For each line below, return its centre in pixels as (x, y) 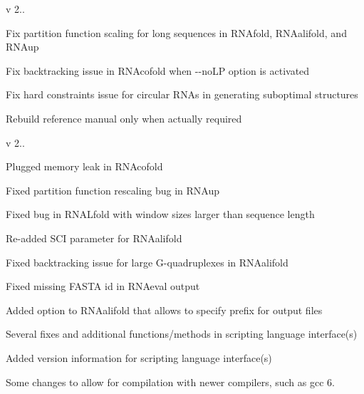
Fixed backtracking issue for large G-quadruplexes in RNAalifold (147, 262)
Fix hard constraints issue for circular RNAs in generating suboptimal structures (182, 94)
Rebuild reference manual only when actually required (124, 118)
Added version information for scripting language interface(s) (139, 357)
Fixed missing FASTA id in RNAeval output (103, 286)
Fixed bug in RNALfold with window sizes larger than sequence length (160, 214)
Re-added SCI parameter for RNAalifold (94, 238)
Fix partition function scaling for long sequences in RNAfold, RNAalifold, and (176, 32)
